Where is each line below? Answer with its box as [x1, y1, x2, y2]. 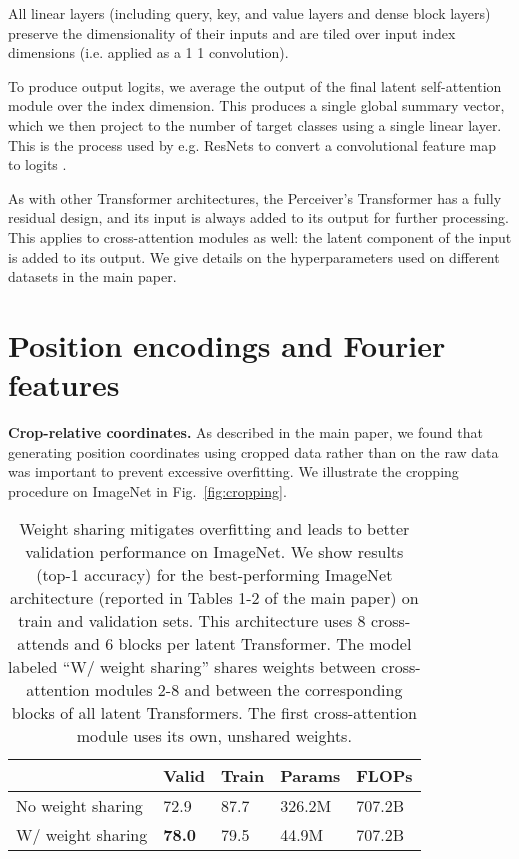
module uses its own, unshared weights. [76, 724, 352, 748]
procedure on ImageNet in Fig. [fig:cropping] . [8, 480, 287, 501]
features [8, 364, 120, 405]
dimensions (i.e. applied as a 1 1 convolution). [8, 42, 289, 63]
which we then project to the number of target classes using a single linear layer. [8, 114, 502, 135]
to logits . [8, 154, 67, 175]
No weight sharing [16, 794, 143, 818]
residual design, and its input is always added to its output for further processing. [8, 207, 509, 228]
